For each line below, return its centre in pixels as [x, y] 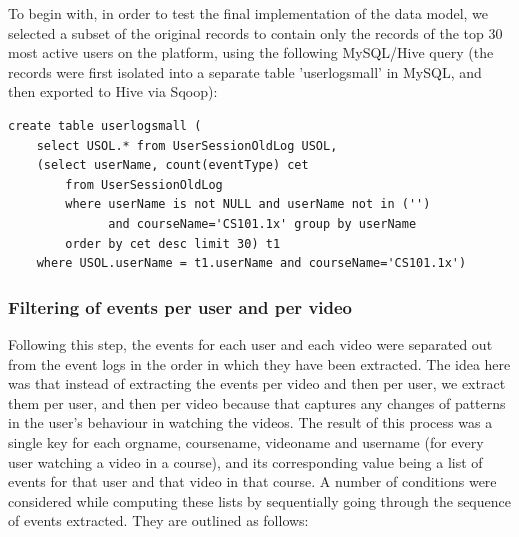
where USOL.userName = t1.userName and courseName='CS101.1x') [251, 263]
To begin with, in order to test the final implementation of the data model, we [248, 13]
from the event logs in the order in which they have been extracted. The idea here [259, 363]
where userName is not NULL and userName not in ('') [248, 204]
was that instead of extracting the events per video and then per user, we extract [257, 383]
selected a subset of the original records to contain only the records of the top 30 [255, 32]
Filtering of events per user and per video [180, 306]
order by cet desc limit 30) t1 [173, 243]
